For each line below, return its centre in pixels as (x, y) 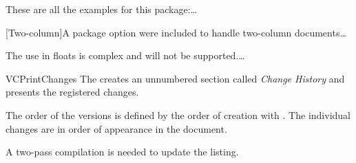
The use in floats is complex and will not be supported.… (125, 55)
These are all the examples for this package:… (101, 9)
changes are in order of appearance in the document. (116, 128)
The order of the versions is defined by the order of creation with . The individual (178, 115)
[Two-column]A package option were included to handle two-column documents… (176, 32)
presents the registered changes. (72, 92)
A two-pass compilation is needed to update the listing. (122, 152)
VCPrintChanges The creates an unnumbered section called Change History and (175, 78)
